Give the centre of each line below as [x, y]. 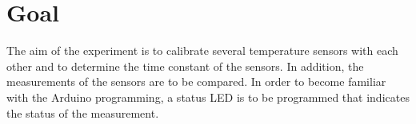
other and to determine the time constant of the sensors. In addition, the [185, 66]
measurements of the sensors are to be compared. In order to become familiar [196, 81]
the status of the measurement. [83, 112]
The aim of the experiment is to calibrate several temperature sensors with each [202, 50]
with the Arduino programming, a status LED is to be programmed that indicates [208, 97]
